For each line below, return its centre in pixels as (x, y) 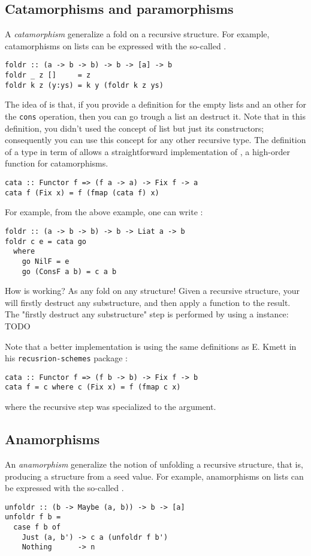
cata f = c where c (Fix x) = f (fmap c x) (93, 387)
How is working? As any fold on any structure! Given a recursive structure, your (152, 291)
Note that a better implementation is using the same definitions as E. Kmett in (151, 346)
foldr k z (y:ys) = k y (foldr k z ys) (84, 85)
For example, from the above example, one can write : (104, 212)
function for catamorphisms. (57, 163)
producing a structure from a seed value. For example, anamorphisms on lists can (154, 476)
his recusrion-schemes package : (67, 358)
